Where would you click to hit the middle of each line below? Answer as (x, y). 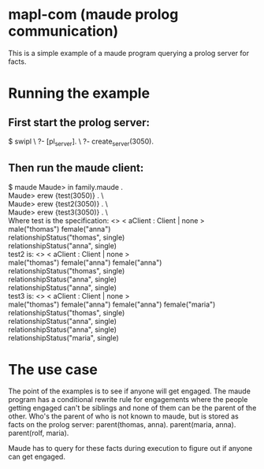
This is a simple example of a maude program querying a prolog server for (129, 53)
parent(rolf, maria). (39, 433)
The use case (53, 369)
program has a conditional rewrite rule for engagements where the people (128, 400)
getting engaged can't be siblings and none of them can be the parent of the (132, 408)
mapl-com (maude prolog (93, 15)
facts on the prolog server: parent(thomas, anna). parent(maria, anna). (122, 425)
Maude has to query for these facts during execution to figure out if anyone (130, 449)
